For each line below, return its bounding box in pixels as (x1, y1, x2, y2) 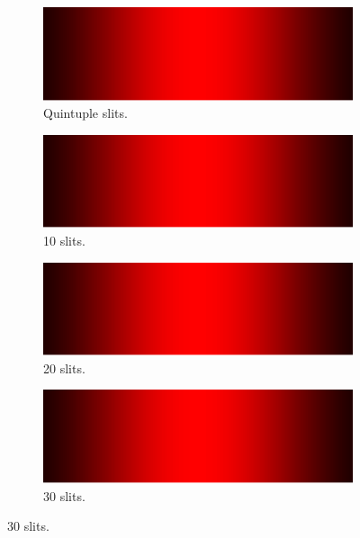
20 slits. (43, 358, 85, 377)
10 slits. (43, 230, 85, 249)
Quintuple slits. (43, 103, 128, 122)
